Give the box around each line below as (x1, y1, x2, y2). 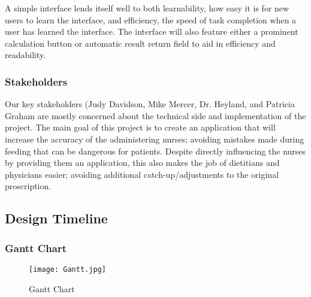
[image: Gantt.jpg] (29, 265, 106, 274)
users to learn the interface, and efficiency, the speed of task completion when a (5, 13, 297, 26)
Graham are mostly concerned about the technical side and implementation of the (5, 109, 306, 122)
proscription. (5, 180, 52, 192)
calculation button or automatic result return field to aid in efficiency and (5, 37, 276, 49)
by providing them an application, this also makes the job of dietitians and (5, 156, 280, 169)
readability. (5, 49, 46, 61)
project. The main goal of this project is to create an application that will (5, 121, 276, 134)
